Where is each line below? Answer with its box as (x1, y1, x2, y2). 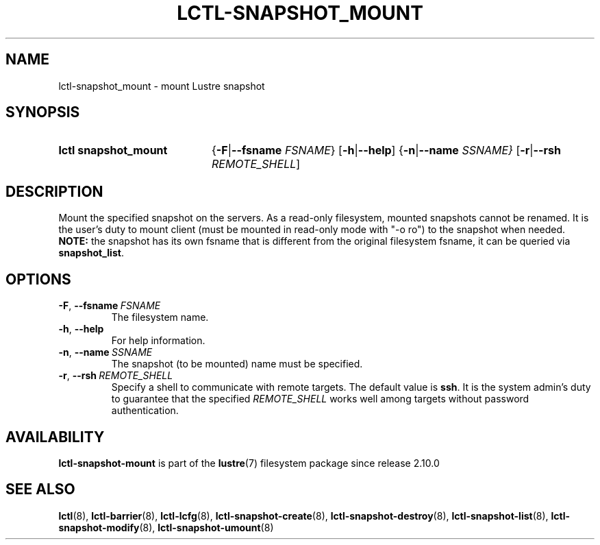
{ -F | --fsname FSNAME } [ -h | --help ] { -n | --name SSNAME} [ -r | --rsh (211, 143, 561, 158)
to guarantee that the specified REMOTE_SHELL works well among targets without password (111, 393, 529, 405)
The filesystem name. (111, 311, 209, 324)
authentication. (111, 404, 179, 417)
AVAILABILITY (5, 428, 105, 446)
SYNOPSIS (5, 104, 80, 121)
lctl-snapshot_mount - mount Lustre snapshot (58, 80, 265, 92)
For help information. (111, 335, 205, 347)
